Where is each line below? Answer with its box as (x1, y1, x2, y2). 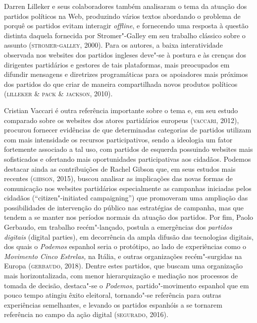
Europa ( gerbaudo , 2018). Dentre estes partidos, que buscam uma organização (4, 260, 243, 271)
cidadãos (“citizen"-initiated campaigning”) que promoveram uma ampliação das (4, 193, 248, 203)
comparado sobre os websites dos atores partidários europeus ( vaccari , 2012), (4, 115, 239, 125)
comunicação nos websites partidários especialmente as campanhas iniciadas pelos (4, 183, 252, 193)
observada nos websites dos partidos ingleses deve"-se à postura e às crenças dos (4, 49, 246, 60)
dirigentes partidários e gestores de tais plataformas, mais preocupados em (4, 59, 230, 69)
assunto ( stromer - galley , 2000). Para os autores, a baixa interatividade (4, 40, 223, 50)
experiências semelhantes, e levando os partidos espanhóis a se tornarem (4, 299, 222, 310)
